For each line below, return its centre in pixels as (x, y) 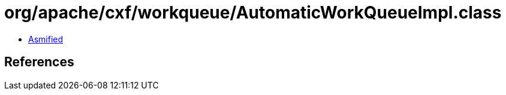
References (39, 62)
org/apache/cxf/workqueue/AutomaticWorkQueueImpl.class (253, 13)
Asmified (46, 39)
